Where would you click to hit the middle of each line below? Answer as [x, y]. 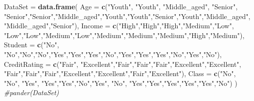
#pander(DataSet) [32, 92]
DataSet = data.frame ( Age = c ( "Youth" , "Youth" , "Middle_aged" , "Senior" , [121, 6]
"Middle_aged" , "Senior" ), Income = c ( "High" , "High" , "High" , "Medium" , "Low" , [119, 26]
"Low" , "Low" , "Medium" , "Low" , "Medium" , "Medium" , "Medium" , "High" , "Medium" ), [124, 35]
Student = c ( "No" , [32, 45]
